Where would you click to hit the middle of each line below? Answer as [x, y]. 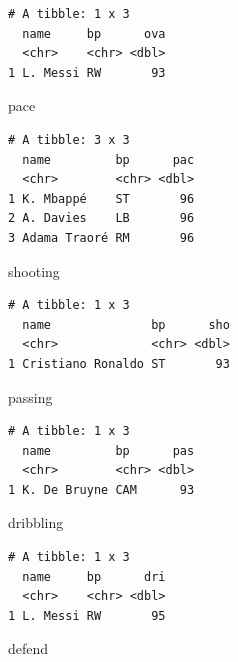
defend [28, 648]
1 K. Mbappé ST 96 [101, 198]
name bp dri [94, 576]
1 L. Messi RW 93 [87, 72]
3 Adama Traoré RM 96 [101, 237]
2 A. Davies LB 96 [101, 218]
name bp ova [94, 33]
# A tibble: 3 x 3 [69, 139]
